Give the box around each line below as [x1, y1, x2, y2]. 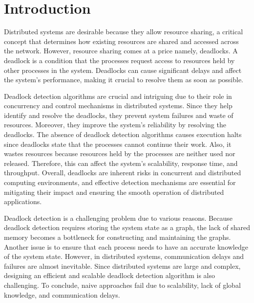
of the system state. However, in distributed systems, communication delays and [4, 251, 244, 261]
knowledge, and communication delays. [4, 289, 120, 300]
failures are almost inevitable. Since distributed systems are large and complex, [4, 260, 241, 271]
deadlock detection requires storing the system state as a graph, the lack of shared [4, 222, 250, 233]
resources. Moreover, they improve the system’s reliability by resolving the [4, 119, 226, 130]
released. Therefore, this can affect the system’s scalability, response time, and [4, 158, 238, 168]
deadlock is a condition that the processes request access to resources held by [4, 55, 235, 65]
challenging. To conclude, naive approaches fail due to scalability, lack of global [4, 280, 241, 290]
